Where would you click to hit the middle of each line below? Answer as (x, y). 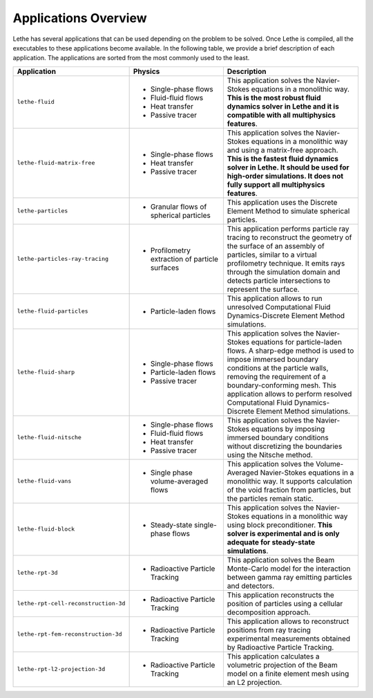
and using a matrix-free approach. (283, 150)
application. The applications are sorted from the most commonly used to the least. (131, 58)
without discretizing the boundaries (285, 446)
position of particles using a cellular (285, 603)
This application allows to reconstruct (288, 621)
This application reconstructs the (280, 595)
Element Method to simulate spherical (288, 211)
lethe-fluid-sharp (46, 373)
